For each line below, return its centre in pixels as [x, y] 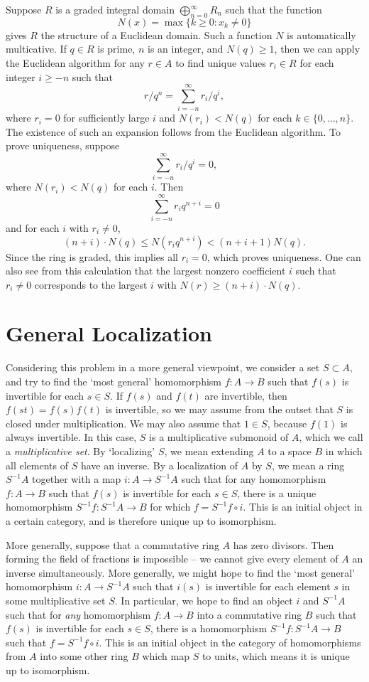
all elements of [37, 465]
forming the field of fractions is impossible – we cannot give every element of [172, 559]
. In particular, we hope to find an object [204, 600]
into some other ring [84, 656]
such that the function [274, 9]
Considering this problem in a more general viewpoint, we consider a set [163, 367]
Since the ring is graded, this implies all [92, 256]
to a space [290, 451]
